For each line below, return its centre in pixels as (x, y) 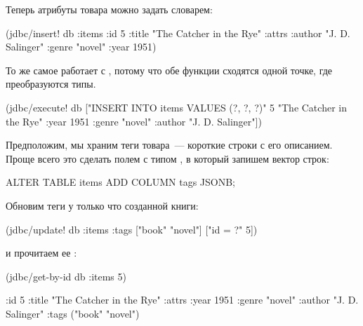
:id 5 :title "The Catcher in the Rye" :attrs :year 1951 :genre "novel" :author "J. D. (182, 300)
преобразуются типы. (51, 84)
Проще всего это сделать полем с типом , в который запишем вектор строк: (167, 158)
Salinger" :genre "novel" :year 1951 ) (81, 47)
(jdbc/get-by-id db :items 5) (66, 276)
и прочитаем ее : (41, 253)
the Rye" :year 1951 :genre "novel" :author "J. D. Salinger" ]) (134, 121)
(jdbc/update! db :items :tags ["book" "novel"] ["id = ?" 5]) (132, 229)
